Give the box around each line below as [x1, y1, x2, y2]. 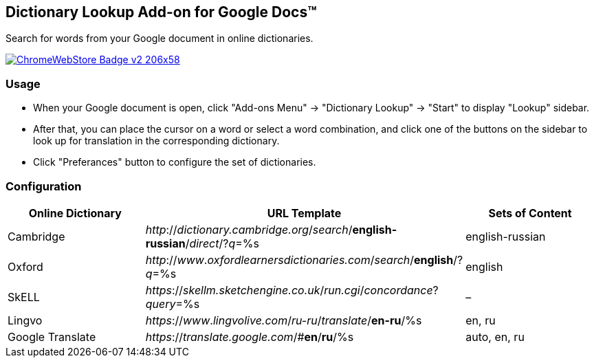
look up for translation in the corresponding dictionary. [33, 135, 280, 147]
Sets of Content [488, 206, 572, 220]
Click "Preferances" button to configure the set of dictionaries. [33, 156, 316, 168]
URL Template [267, 206, 342, 220]
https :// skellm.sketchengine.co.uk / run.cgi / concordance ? [145, 283, 439, 297]
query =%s [145, 296, 200, 311]
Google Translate [8, 329, 96, 344]
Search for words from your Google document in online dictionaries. [5, 32, 313, 45]
